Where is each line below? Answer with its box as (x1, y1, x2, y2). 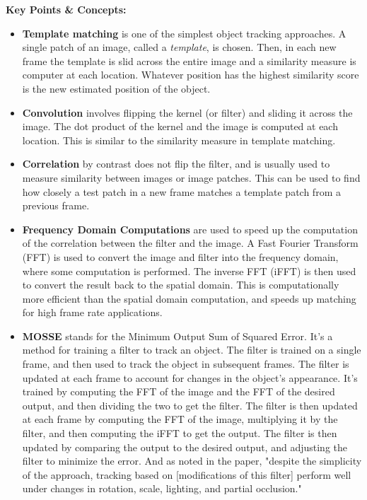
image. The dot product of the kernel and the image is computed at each (22, 119, 338, 134)
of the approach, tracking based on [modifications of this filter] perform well (22, 467, 351, 482)
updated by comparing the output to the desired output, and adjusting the (22, 439, 347, 454)
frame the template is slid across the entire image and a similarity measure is (22, 53, 356, 68)
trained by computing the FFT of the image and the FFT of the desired (22, 384, 335, 399)
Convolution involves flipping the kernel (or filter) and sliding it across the (22, 105, 353, 120)
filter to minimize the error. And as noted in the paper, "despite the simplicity (22, 453, 362, 468)
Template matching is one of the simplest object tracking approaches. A (22, 25, 346, 40)
